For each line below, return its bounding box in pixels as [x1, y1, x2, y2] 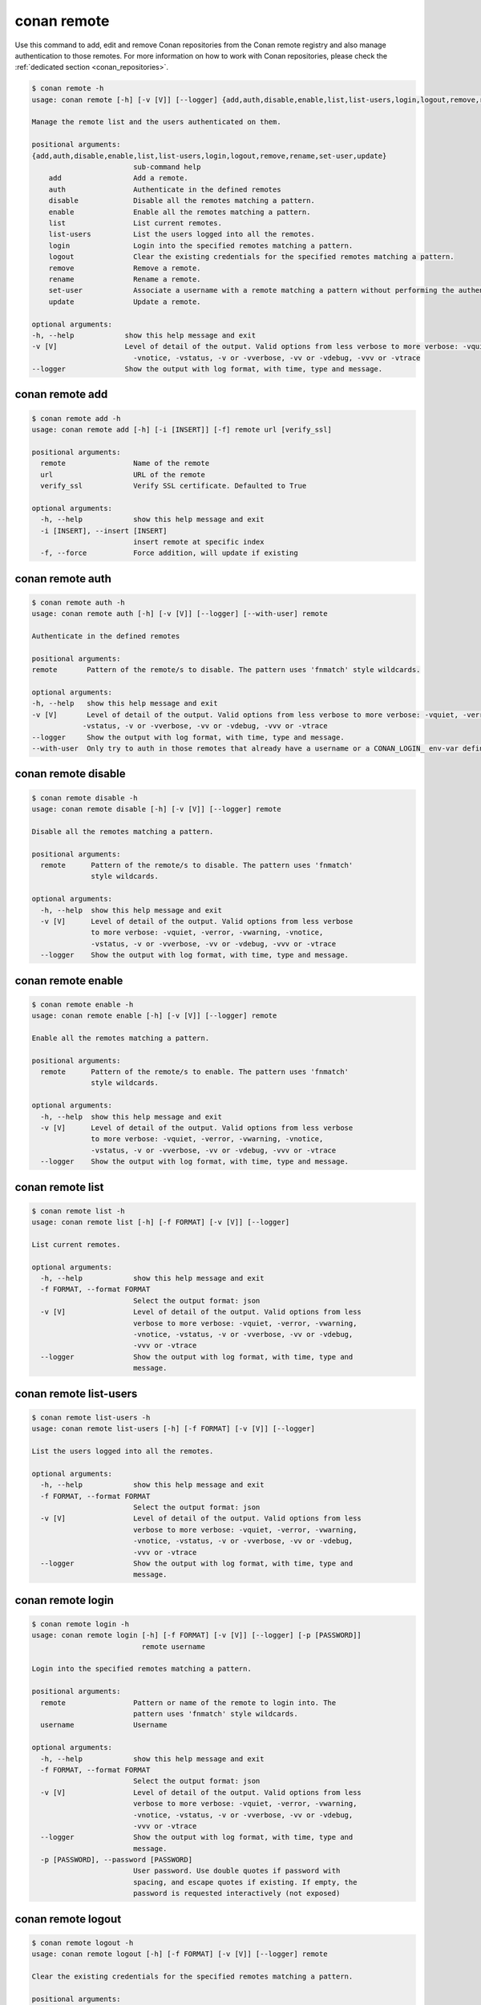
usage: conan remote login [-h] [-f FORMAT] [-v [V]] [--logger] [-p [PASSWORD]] [31, 1630, 362, 1640]
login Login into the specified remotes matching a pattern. [48, 241, 354, 250]
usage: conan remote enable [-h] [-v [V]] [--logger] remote [31, 1011, 277, 1020]
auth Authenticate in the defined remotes [48, 184, 281, 194]
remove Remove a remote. [48, 263, 201, 273]
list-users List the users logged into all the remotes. [48, 229, 316, 239]
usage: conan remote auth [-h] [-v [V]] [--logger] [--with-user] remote [31, 610, 328, 618]
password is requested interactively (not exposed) [132, 1889, 341, 1898]
